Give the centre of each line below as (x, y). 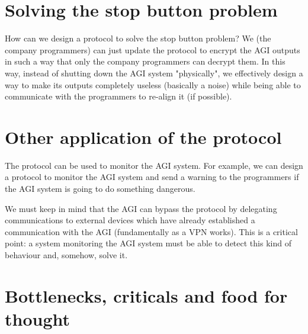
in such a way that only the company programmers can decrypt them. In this (145, 61)
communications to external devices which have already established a (130, 220)
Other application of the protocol (143, 137)
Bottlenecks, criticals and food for (146, 295)
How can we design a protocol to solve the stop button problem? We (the (138, 38)
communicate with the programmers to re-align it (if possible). (118, 96)
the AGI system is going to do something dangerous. (100, 188)
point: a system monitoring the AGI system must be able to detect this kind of (148, 243)
